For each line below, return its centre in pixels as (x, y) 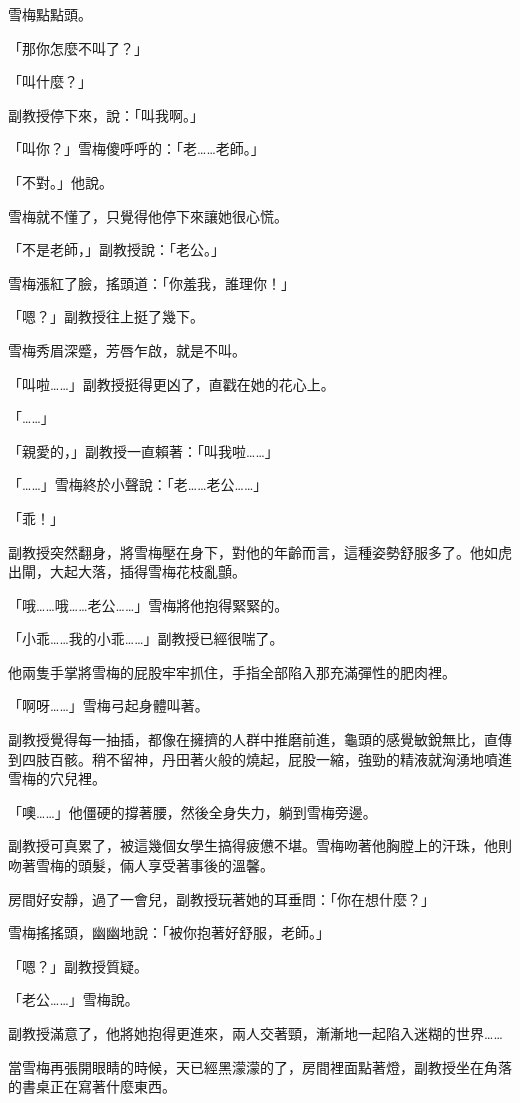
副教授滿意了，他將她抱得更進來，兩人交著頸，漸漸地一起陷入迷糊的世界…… (255, 1033)
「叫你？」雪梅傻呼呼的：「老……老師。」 (136, 148)
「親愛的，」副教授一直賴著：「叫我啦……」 (143, 450)
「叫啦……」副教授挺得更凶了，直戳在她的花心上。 (171, 383)
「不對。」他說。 (60, 181)
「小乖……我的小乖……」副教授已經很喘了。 (146, 638)
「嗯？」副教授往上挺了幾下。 (106, 316)
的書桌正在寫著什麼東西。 (92, 1086)
